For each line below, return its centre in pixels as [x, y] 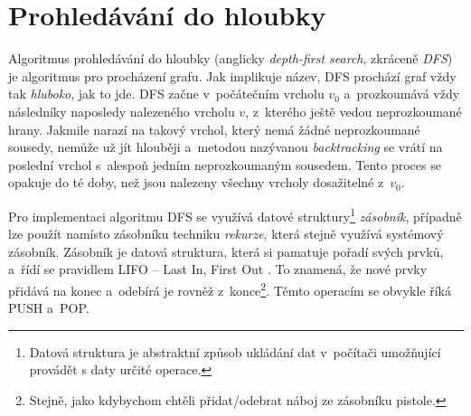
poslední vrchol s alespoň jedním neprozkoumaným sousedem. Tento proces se [225, 164]
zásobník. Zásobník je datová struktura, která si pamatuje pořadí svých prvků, [226, 251]
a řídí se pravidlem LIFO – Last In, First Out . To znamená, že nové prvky [218, 269]
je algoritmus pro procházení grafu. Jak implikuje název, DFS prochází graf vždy [232, 76]
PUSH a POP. [49, 308]
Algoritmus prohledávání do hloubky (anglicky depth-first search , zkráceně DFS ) [231, 58]
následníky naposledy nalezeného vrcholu [122, 111]
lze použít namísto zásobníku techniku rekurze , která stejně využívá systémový [226, 234]
